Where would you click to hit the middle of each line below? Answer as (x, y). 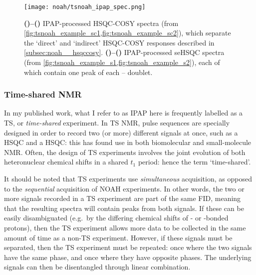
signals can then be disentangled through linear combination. (97, 267)
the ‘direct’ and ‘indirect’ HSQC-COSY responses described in (119, 42)
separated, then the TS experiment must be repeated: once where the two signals (128, 247)
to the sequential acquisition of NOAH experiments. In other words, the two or (124, 188)
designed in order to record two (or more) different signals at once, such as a (121, 132)
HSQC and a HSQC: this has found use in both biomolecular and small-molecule (128, 142)
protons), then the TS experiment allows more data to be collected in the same (125, 227)
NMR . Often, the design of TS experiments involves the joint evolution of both (125, 152)
